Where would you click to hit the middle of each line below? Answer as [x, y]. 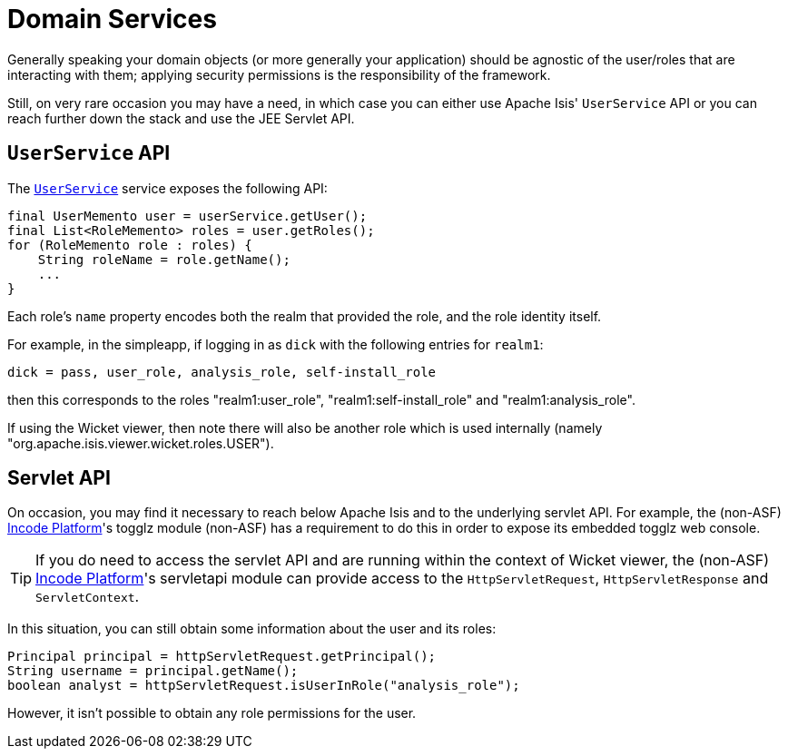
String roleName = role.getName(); [164, 259]
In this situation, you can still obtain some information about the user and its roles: [252, 629]
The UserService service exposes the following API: [167, 188]
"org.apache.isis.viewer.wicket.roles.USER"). [141, 443]
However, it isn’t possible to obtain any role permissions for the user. [212, 713]
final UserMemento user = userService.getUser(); [187, 216]
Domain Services [112, 19]
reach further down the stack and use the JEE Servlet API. [181, 118]
